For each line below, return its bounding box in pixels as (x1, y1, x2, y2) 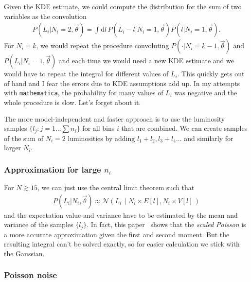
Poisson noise (4, 269, 57, 281)
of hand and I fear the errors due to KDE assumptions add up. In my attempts (4, 78, 240, 88)
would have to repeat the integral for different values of (4, 69, 169, 79)
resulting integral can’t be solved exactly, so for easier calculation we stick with (4, 239, 240, 249)
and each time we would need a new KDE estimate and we (58, 55, 234, 66)
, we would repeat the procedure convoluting (36, 40, 169, 51)
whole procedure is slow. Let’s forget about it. (4, 97, 141, 107)
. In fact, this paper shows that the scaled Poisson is (87, 219, 246, 229)
